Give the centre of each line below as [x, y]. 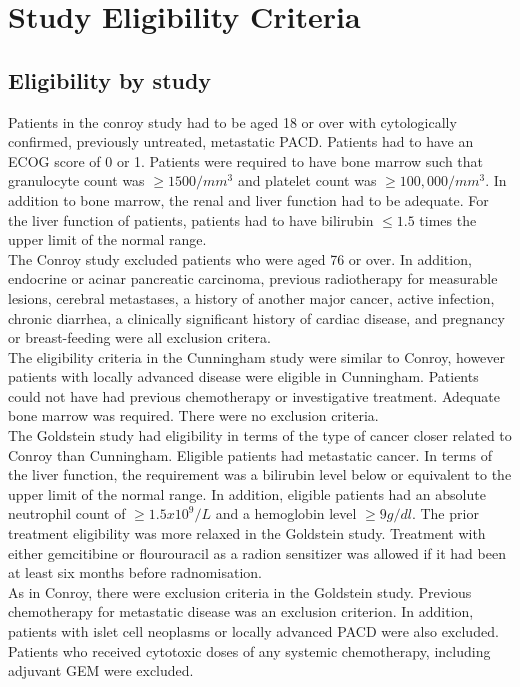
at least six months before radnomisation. [135, 572]
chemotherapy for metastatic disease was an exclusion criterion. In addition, [241, 611]
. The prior [445, 513]
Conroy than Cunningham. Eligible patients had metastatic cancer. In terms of [250, 454]
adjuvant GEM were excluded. [101, 670]
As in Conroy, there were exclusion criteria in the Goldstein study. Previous [240, 591]
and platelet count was [307, 180]
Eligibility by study [110, 79]
